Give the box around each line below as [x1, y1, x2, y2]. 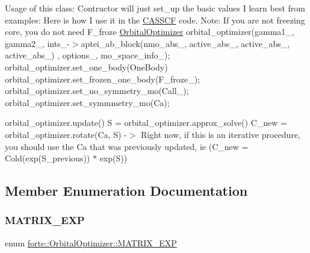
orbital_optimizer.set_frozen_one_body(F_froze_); [5, 72, 200, 85]
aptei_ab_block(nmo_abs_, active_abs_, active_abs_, [81, 37, 290, 49]
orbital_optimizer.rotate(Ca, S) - [5, 128, 127, 140]
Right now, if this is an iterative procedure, [141, 128, 300, 140]
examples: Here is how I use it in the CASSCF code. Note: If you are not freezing [5, 13, 305, 26]
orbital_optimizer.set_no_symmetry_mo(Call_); [5, 84, 189, 97]
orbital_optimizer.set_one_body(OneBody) [5, 60, 168, 73]
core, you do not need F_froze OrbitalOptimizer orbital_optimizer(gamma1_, [5, 25, 294, 38]
